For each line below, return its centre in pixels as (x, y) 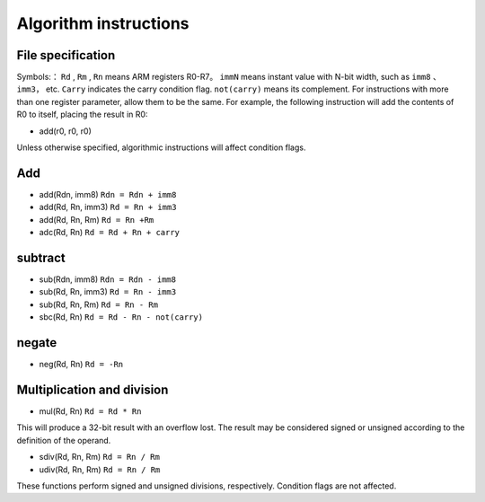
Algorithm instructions (103, 23)
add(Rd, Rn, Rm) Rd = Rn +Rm (97, 219)
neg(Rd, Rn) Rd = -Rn (81, 365)
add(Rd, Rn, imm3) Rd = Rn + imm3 (108, 207)
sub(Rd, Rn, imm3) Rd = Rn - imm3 (108, 292)
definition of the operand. (64, 440)
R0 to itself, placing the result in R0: (82, 114)
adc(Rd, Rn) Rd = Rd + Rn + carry (109, 233)
